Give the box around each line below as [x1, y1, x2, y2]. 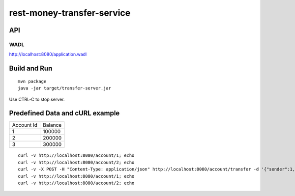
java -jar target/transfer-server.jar [18, 85, 112, 91]
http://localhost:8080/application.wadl [9, 52, 87, 57]
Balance [42, 122, 62, 129]
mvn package [18, 79, 47, 84]
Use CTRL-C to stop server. [9, 96, 65, 102]
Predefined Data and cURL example [9, 109, 120, 117]
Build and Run [9, 64, 53, 73]
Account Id [12, 122, 38, 129]
